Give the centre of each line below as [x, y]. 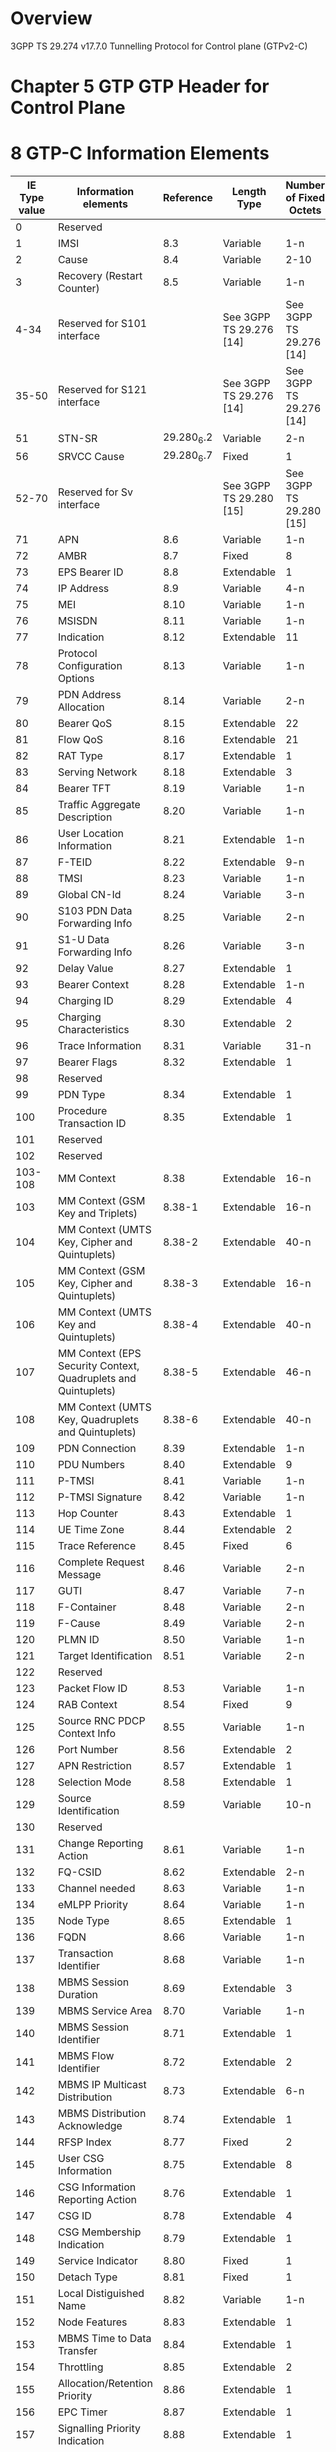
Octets [305, 210]
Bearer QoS [85, 724]
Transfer [77, 2351]
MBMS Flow [86, 2056]
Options [76, 679]
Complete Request [101, 1562]
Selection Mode [94, 1782]
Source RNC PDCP [101, 1721]
